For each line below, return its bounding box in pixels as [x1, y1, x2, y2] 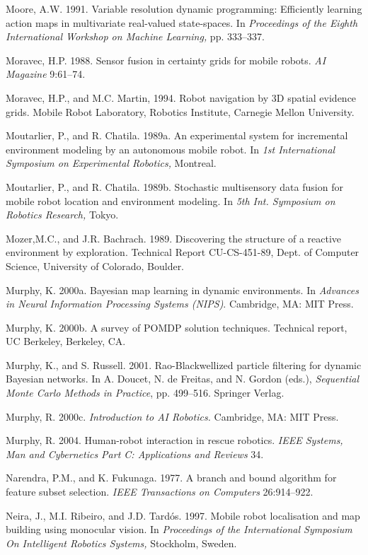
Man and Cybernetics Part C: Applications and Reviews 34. [6, 446, 264, 461]
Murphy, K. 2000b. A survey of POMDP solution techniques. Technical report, [6, 320, 347, 334]
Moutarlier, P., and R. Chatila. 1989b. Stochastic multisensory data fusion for [6, 179, 343, 194]
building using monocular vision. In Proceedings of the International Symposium [6, 522, 352, 537]
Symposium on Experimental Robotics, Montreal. [6, 156, 217, 170]
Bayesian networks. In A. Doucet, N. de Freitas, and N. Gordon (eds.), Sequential [6, 371, 359, 386]
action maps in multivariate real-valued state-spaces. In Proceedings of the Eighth [6, 15, 358, 30]
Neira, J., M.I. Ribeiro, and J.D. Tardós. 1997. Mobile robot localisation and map [6, 508, 360, 522]
